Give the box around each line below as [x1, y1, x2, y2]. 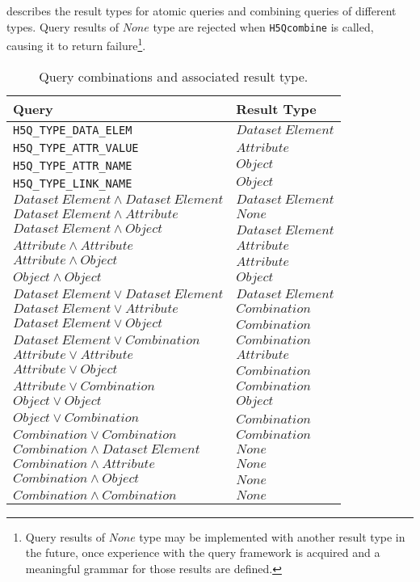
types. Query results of [6, 18, 120, 35]
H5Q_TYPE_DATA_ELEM [13, 123, 132, 137]
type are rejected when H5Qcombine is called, [153, 18, 374, 35]
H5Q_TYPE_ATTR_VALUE [13, 141, 139, 154]
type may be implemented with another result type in [139, 528, 405, 545]
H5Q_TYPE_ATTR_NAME [13, 158, 132, 172]
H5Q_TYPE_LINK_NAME [13, 176, 132, 190]
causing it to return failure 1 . [6, 35, 146, 53]
